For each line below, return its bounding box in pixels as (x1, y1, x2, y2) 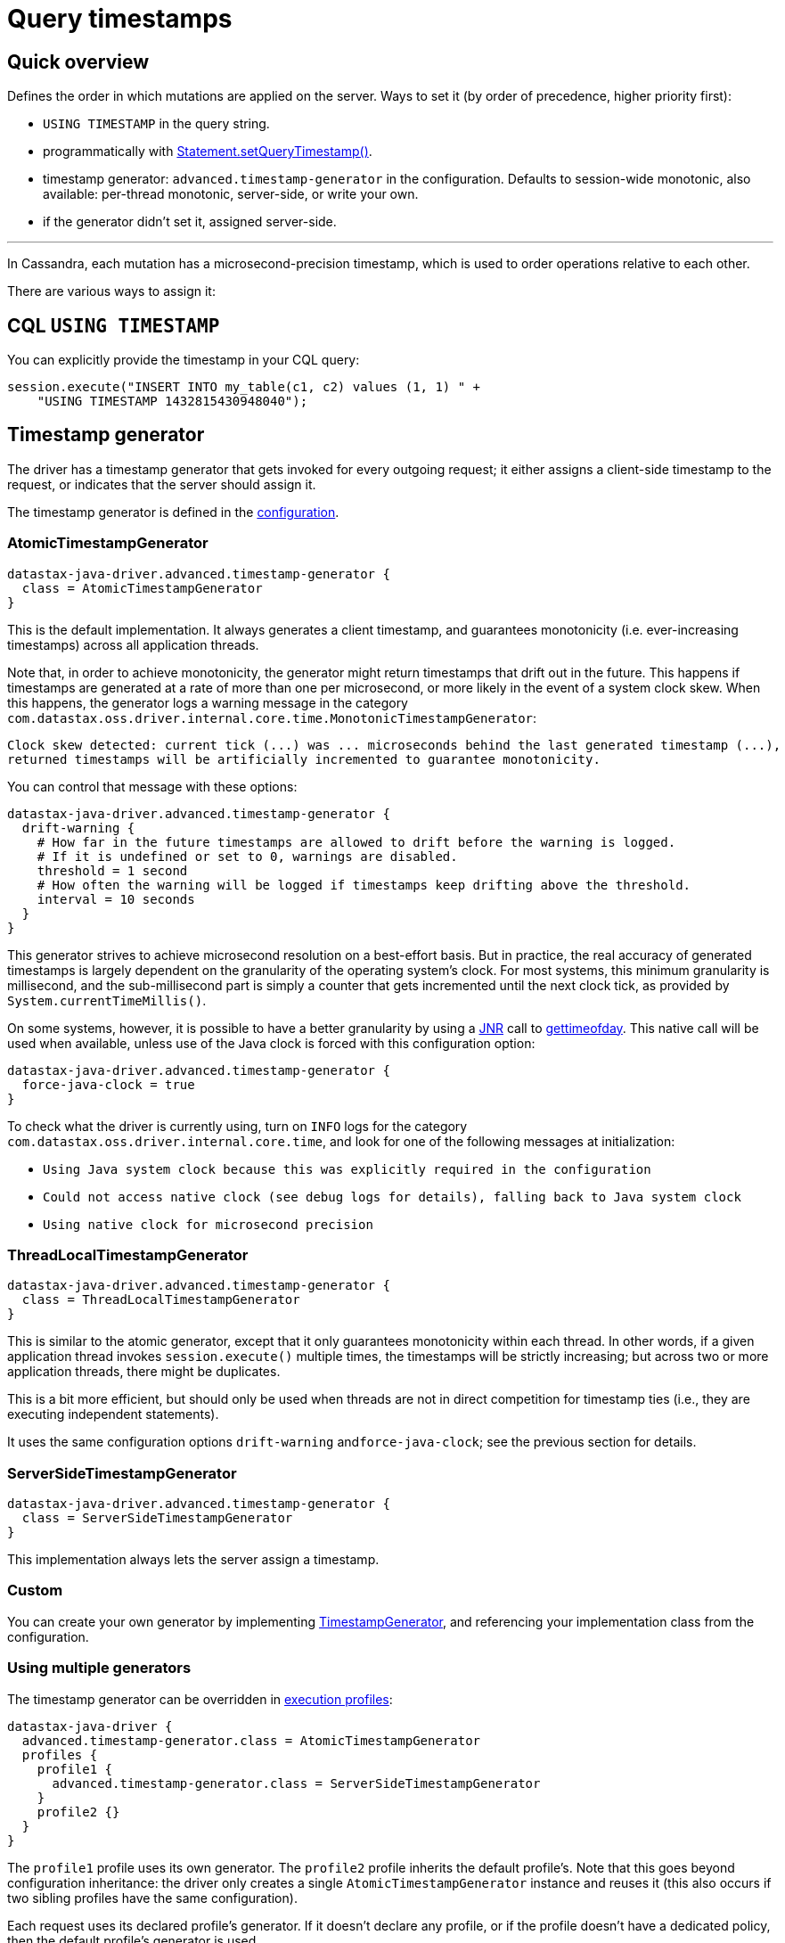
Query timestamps (7, 4, 233, 34)
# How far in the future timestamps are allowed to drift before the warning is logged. (37, 834, 676, 849)
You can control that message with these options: (7, 778, 298, 794)
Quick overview (7, 50, 150, 73)
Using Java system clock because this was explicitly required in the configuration (43, 1161, 651, 1176)
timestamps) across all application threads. (7, 636, 259, 652)
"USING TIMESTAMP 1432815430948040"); (37, 394, 308, 409)
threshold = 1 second (37, 863, 188, 878)
